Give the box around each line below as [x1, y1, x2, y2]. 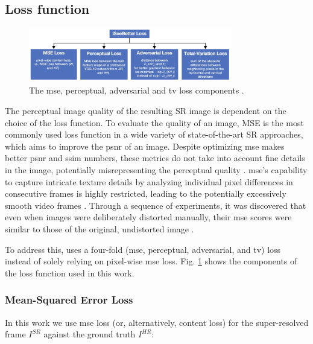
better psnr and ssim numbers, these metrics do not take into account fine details [5, 151, 305, 164]
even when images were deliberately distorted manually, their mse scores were [5, 211, 292, 223]
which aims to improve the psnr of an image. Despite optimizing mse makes [5, 139, 285, 152]
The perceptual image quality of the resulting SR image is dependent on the [5, 104, 286, 117]
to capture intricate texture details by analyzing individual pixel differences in [5, 175, 293, 188]
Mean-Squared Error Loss [5, 292, 133, 307]
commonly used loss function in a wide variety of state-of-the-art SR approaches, [5, 128, 303, 141]
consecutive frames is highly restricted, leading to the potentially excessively [5, 187, 286, 200]
